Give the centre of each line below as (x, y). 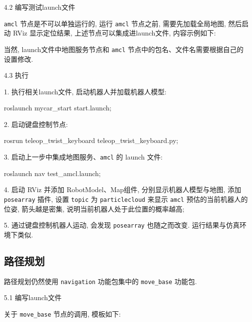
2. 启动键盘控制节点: (36, 124)
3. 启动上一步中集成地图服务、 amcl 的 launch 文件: (83, 157)
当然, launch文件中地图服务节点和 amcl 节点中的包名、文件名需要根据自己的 (124, 49)
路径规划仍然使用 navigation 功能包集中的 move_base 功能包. (100, 281)
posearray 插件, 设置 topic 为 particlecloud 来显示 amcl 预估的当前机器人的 (126, 199)
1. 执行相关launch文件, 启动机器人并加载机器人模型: (85, 91)
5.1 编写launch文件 (33, 297)
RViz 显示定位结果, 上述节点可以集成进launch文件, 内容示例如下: (114, 33)
